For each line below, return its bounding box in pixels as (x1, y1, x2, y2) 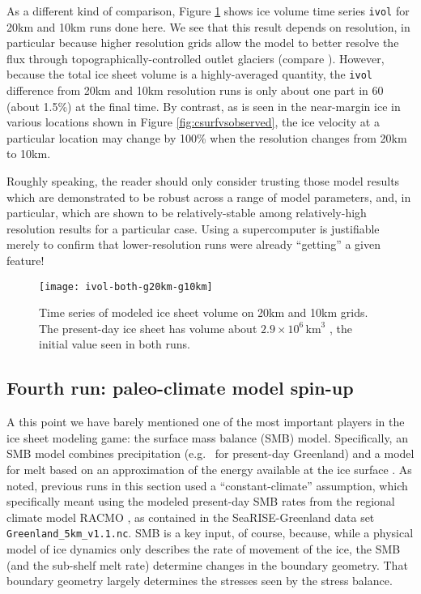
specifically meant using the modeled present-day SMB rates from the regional (6, 493, 395, 510)
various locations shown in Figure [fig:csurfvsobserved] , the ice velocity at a (6, 113, 380, 130)
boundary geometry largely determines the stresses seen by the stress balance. (6, 572, 393, 589)
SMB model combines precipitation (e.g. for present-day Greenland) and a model (6, 445, 415, 462)
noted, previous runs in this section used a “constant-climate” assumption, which (6, 476, 408, 494)
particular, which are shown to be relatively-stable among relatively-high (6, 204, 367, 221)
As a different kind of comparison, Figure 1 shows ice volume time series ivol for (6, 2, 410, 19)
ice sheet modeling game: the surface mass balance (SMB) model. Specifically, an (6, 429, 408, 446)
